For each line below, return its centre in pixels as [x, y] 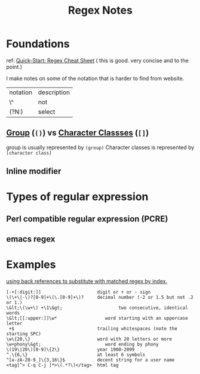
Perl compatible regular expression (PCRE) [87, 219]
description [54, 92]
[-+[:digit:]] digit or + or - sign [79, 292]
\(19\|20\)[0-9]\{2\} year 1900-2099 [70, 350]
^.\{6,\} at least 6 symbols [76, 355]
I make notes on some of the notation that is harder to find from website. [95, 78]
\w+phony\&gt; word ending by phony [83, 344]
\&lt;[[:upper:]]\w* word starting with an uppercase [97, 319]
